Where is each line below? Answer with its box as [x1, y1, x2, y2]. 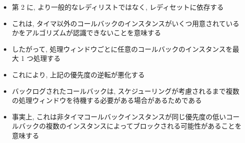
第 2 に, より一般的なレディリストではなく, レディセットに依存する [12, 2, 224, 12]
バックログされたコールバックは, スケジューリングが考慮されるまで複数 [12, 86, 240, 96]
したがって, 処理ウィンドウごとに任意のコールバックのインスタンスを [12, 43, 233, 54]
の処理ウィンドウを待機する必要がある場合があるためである [12, 95, 202, 105]
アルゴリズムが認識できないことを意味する [25, 28, 161, 38]
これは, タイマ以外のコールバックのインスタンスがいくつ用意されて [12, 18, 226, 28]
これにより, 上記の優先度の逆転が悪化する [12, 69, 145, 79]
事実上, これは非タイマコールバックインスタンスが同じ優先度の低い [12, 111, 226, 121]
